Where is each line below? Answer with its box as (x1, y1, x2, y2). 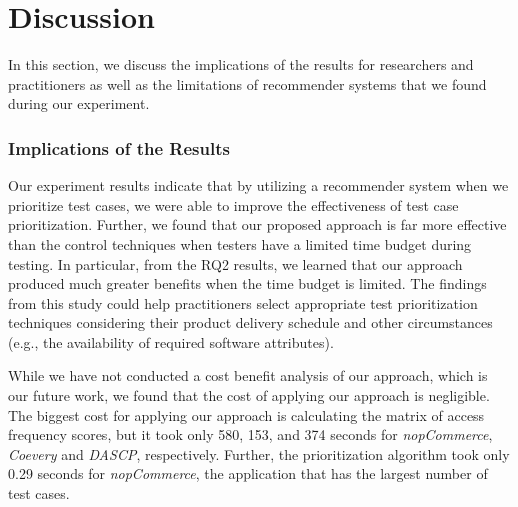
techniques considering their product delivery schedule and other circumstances (8, 312, 493, 333)
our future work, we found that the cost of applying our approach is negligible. (8, 385, 490, 406)
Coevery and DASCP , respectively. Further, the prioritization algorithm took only (8, 443, 510, 464)
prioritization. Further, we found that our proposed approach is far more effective (8, 214, 507, 235)
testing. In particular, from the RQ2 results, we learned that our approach (8, 253, 463, 274)
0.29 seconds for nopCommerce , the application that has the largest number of (8, 463, 488, 484)
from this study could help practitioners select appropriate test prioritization (8, 292, 478, 313)
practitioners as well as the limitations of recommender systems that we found (8, 73, 487, 94)
